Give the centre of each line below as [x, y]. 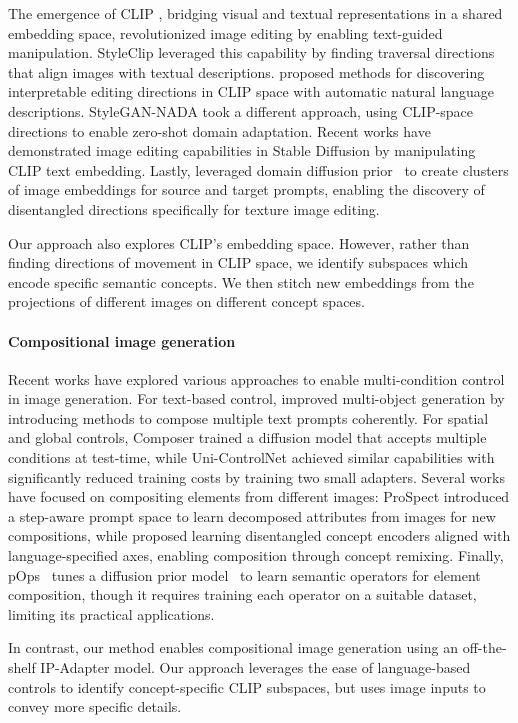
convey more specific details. [95, 706]
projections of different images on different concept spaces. [186, 301]
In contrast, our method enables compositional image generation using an [233, 647]
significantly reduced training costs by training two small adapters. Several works [256, 476]
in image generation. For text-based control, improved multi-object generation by [256, 398]
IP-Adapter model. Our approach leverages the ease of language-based [255, 667]
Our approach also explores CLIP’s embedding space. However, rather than [239, 242]
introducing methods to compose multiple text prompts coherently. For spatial [248, 417]
